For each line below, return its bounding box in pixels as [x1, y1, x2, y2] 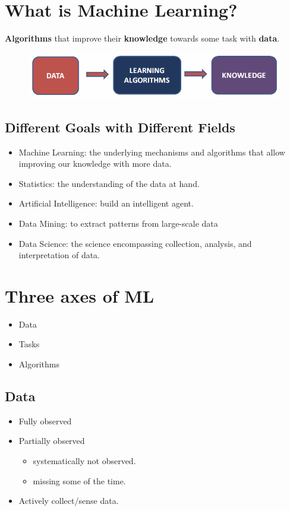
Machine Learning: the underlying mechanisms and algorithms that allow [18, 145, 285, 158]
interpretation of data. [18, 249, 100, 261]
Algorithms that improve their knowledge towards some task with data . [5, 32, 280, 45]
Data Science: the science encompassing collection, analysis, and [18, 237, 252, 249]
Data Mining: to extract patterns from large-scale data [18, 217, 218, 229]
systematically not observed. [33, 455, 136, 466]
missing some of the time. [33, 474, 126, 487]
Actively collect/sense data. [18, 494, 119, 507]
